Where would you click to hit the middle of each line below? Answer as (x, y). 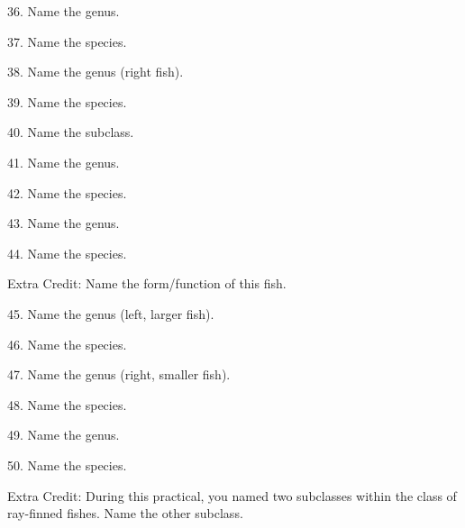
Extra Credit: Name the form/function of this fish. (147, 283)
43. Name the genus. (64, 223)
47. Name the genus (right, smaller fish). (119, 374)
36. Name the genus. (64, 11)
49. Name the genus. (64, 435)
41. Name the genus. (64, 162)
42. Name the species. (67, 192)
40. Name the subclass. (71, 132)
